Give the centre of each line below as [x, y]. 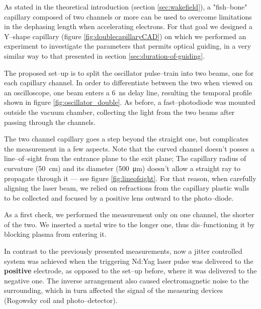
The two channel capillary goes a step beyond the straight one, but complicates [126, 139]
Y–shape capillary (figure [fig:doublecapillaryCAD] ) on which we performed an [125, 36]
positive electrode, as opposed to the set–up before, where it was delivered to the [130, 271]
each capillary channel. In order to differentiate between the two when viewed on [128, 83]
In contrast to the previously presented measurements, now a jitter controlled [123, 251]
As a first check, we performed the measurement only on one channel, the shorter [129, 214]
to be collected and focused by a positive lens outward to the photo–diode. [119, 197]
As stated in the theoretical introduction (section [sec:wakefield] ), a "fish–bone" [126, 7]
